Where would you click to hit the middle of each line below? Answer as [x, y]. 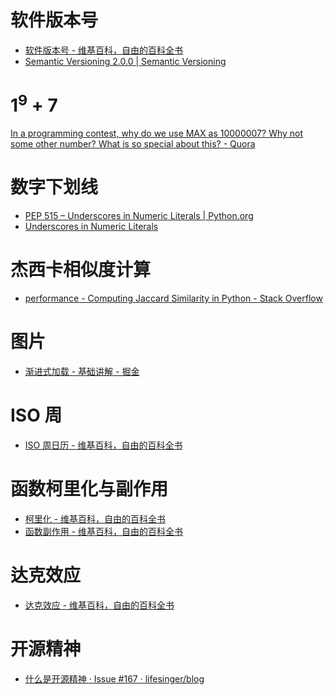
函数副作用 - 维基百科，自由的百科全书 [104, 531]
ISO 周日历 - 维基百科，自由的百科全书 [103, 445]
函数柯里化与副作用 [89, 489]
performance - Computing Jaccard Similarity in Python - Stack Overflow [173, 298]
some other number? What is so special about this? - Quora [133, 144]
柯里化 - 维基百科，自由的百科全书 [95, 518]
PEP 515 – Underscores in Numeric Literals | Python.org [139, 216]
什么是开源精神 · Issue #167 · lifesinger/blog [114, 678]
